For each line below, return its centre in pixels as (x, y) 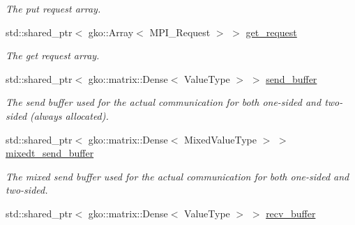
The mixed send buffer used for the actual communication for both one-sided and (177, 176)
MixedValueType (220, 139)
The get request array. (53, 55)
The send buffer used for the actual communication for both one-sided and (164, 102)
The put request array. (53, 8)
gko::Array (111, 32)
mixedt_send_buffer (50, 153)
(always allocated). (69, 115)
